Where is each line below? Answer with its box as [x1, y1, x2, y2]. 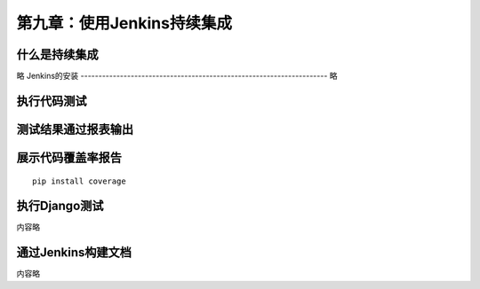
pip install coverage [32, 176, 126, 186]
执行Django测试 [16, 199, 104, 214]
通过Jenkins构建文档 [16, 245, 132, 261]
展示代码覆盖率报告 [16, 150, 122, 165]
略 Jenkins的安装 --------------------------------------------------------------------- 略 [16, 71, 338, 82]
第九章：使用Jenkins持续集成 [16, 13, 233, 33]
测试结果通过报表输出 [16, 121, 133, 137]
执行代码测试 [16, 93, 87, 108]
